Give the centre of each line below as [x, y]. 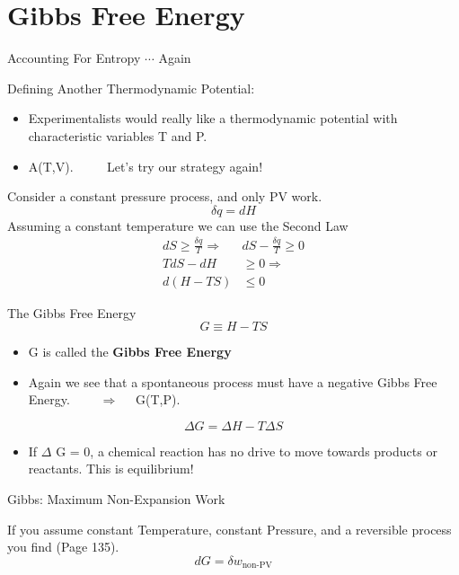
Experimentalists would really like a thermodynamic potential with [213, 118]
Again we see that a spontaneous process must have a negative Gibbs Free [233, 381]
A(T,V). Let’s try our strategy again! [146, 166]
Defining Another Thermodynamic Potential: [131, 88]
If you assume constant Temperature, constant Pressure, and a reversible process [229, 529]
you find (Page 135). [63, 547]
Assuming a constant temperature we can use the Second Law [178, 225]
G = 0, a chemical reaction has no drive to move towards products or [247, 451]
